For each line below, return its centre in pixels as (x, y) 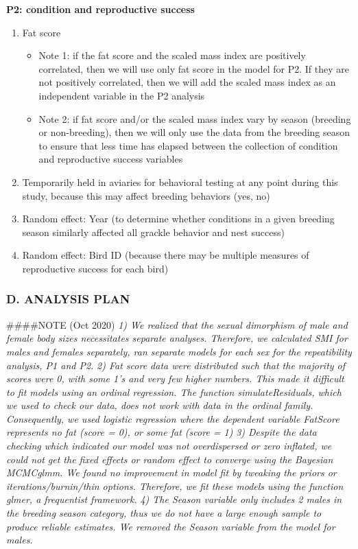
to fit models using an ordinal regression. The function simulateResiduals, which (174, 392)
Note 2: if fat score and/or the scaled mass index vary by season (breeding (195, 118)
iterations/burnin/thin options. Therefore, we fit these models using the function (175, 486)
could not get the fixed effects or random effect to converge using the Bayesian (170, 459)
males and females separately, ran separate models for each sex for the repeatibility (179, 351)
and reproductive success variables (111, 159)
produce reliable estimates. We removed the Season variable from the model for (171, 526)
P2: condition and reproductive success (100, 9)
